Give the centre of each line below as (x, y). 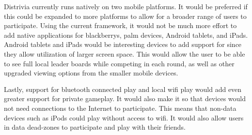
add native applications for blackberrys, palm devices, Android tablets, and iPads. (126, 35)
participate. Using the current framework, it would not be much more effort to (120, 25)
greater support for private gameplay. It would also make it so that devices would (125, 98)
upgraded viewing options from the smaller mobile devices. (91, 73)
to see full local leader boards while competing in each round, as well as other (119, 63)
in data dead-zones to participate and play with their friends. (95, 127)
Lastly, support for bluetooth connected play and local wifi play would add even (123, 89)
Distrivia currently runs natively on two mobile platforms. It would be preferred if (126, 6)
